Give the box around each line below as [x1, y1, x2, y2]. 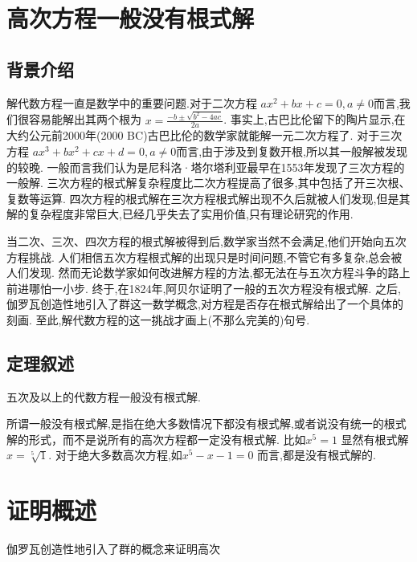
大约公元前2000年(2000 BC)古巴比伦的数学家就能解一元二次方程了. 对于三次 [6, 127, 403, 144]
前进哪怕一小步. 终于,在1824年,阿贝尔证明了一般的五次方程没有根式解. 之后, [6, 279, 401, 296]
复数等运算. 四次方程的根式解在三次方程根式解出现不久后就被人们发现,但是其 [6, 189, 411, 206]
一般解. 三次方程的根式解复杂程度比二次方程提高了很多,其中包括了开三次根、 [6, 174, 411, 191]
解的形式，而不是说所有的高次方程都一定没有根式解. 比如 [6, 430, 306, 447]
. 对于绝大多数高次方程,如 [48, 446, 182, 463]
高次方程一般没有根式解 [6, 2, 255, 35]
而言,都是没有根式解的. [257, 446, 376, 463]
